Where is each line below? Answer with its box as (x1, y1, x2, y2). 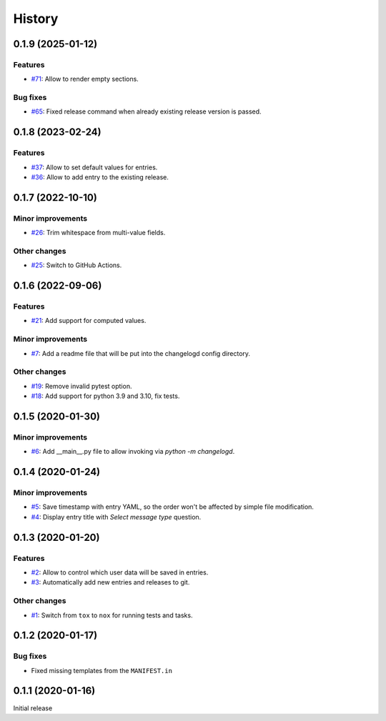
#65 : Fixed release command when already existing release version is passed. (31, 107, 262, 116)
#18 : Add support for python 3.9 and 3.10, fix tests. (31, 392, 180, 400)
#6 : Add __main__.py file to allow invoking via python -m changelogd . (31, 447, 235, 456)
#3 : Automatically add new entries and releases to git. (31, 578, 190, 587)
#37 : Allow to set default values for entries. (31, 163, 158, 171)
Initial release (13, 704, 53, 712)
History (13, 11, 59, 26)
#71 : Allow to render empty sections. (31, 75, 139, 84)
